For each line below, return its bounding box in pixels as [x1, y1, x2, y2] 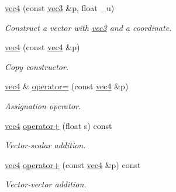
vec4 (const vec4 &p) [5, 41, 80, 53]
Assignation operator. [5, 99, 81, 111]
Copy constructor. [5, 60, 69, 72]
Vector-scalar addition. [5, 139, 86, 151]
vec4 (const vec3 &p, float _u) [5, 2, 115, 13]
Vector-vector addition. [5, 178, 87, 190]
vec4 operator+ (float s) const [5, 119, 112, 131]
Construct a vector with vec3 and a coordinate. [5, 21, 172, 33]
